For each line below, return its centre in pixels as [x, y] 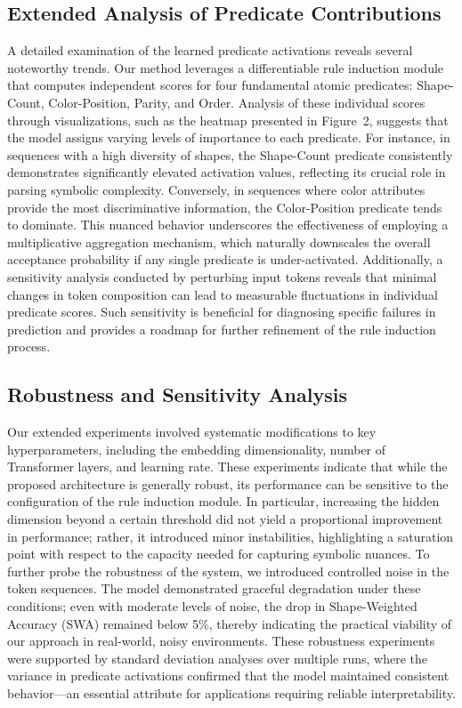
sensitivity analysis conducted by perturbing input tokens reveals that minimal [222, 276]
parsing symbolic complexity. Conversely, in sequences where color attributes [216, 189]
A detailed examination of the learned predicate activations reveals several [210, 50]
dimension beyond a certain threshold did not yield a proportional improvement [225, 519]
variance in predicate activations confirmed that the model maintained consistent [228, 676]
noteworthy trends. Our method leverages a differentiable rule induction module [226, 67]
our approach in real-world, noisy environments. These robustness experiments [221, 641]
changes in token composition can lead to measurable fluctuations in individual [223, 294]
